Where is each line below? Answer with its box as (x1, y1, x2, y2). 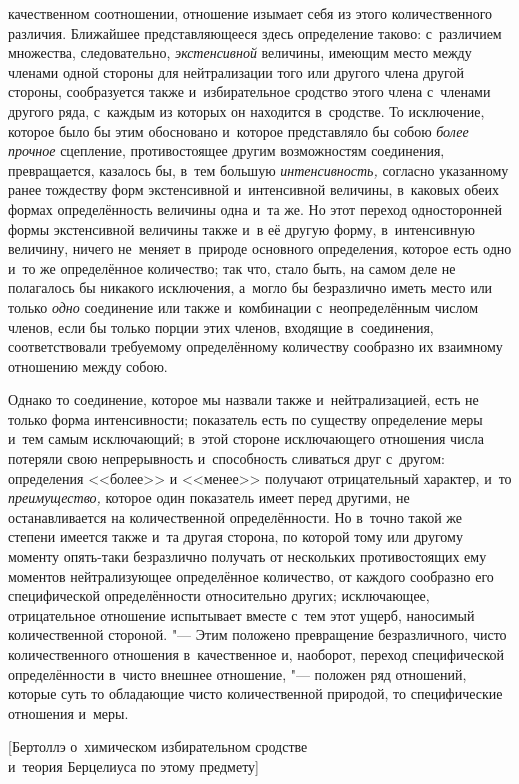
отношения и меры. (8, 702, 129, 723)
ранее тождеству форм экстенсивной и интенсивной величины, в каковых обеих (8, 179, 500, 200)
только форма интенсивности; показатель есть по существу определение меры (8, 408, 483, 429)
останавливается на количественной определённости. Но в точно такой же (8, 506, 463, 527)
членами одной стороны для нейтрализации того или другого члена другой (8, 61, 464, 82)
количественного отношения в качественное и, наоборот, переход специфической (8, 644, 504, 664)
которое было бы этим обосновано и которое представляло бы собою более (8, 120, 469, 141)
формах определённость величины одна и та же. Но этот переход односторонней (8, 198, 502, 219)
